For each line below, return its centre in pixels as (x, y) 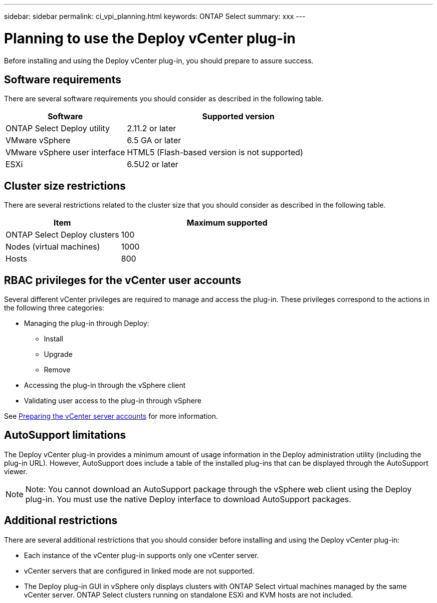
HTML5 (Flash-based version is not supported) (215, 152)
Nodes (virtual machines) (53, 247)
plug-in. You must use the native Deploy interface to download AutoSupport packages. (188, 499)
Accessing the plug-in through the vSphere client (105, 385)
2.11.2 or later (151, 129)
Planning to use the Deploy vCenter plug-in (150, 38)
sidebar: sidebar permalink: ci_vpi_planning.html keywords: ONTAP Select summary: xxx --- (155, 16)
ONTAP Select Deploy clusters (62, 235)
